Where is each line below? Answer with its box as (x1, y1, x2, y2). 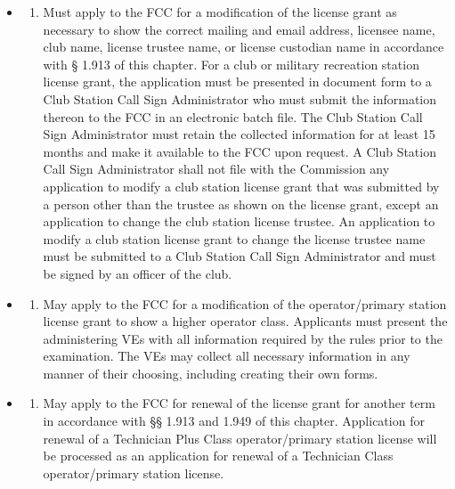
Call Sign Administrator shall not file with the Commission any (43, 159, 390, 178)
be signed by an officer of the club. (43, 264, 232, 282)
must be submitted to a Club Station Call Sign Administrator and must (43, 247, 436, 265)
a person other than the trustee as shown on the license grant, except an (43, 194, 439, 213)
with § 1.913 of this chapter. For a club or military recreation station (43, 54, 419, 73)
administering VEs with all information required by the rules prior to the (43, 329, 443, 347)
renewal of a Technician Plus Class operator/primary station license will (43, 428, 437, 447)
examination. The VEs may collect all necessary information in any (43, 346, 410, 365)
